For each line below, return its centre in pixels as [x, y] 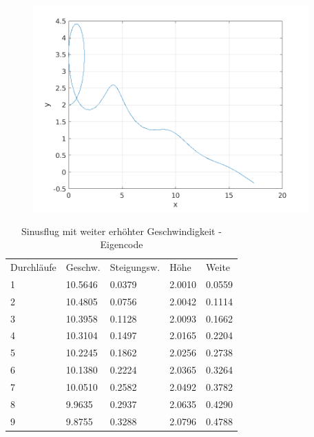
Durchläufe [33, 267]
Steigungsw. [135, 267]
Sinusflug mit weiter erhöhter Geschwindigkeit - [122, 231]
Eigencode [122, 244]
